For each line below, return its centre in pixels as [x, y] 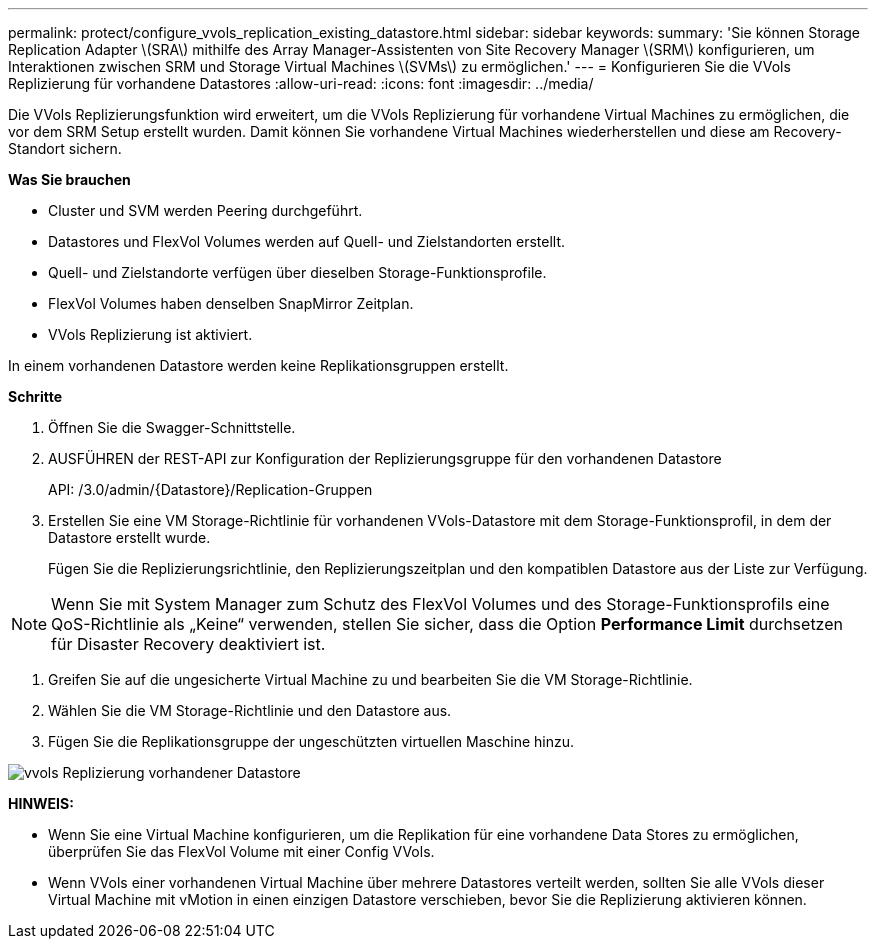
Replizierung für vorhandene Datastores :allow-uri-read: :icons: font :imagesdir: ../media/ [301, 83]
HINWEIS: [41, 803]
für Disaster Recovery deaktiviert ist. [188, 644]
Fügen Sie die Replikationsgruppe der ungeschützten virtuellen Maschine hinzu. [311, 741]
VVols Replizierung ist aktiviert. [150, 334]
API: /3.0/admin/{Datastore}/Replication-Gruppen [210, 489]
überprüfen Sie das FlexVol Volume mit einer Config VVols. [241, 851]
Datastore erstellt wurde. [129, 537]
